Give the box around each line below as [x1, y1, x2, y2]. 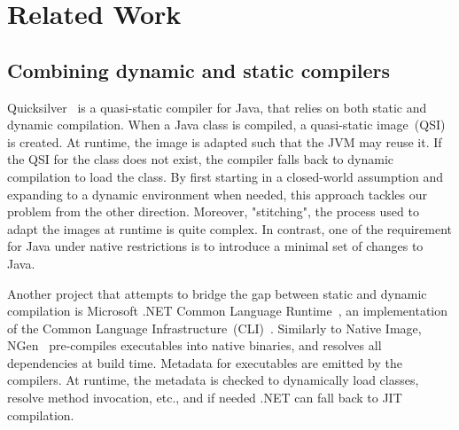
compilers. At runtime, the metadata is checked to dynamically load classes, [7, 371, 419, 389]
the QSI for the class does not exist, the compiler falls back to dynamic [7, 150, 393, 168]
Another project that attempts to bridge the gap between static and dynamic [7, 284, 427, 302]
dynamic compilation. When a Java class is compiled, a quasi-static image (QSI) [7, 115, 446, 134]
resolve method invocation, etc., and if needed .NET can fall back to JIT [7, 388, 402, 407]
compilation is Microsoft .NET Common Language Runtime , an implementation [7, 301, 448, 320]
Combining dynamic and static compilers [7, 56, 391, 83]
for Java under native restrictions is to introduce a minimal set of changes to [7, 237, 424, 255]
